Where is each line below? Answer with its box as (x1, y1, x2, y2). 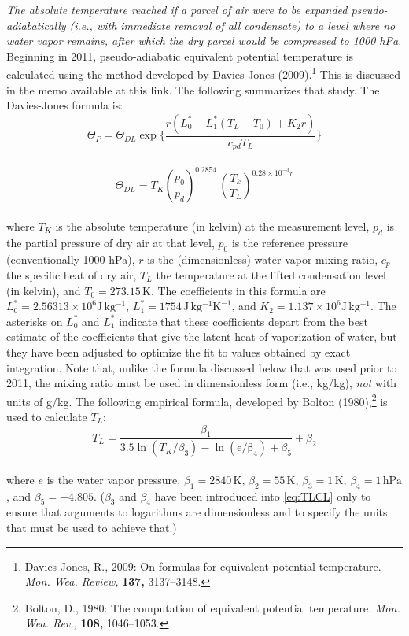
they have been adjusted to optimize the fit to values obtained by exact (6, 344, 351, 360)
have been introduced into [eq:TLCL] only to (154, 487, 371, 504)
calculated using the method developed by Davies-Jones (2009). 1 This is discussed (6, 64, 401, 83)
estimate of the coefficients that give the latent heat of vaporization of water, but (6, 328, 397, 345)
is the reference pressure (231, 234, 348, 250)
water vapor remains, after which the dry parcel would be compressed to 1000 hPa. (6, 32, 402, 49)
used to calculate (6, 409, 87, 425)
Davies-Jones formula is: (6, 97, 123, 113)
